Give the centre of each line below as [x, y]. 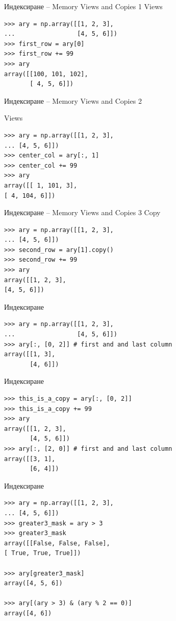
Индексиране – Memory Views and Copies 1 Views [83, 6]
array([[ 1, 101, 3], [41, 185]
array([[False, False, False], [57, 543]
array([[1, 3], [30, 354]
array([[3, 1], [30, 459]
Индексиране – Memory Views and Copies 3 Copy [82, 212]
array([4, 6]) [28, 613]
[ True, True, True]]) [43, 553]
